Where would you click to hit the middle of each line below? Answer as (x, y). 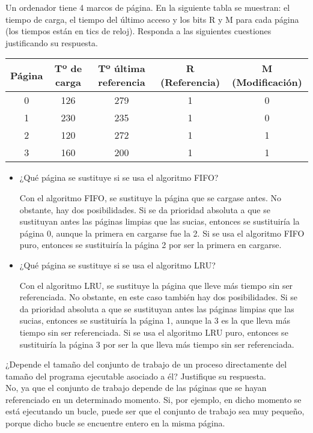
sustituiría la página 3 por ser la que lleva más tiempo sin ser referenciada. (157, 344)
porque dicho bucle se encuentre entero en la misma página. (115, 423)
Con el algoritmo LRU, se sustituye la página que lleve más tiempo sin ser (156, 285)
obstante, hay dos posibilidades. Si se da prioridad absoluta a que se (145, 209)
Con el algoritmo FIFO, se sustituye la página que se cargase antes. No (150, 197)
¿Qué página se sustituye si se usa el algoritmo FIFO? (119, 177)
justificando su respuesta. (52, 42)
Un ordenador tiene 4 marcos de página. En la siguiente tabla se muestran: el (148, 7)
